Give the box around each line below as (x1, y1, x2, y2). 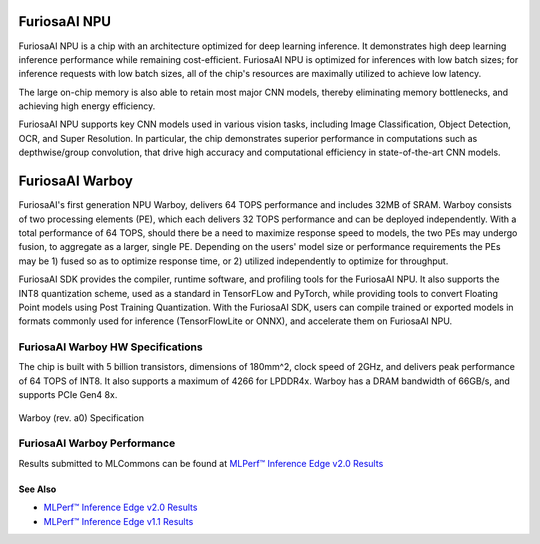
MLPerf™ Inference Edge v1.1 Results (43, 515, 194, 527)
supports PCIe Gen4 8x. (18, 389, 118, 401)
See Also (18, 483, 57, 495)
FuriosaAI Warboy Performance (18, 436, 176, 450)
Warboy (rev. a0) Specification (18, 411, 145, 424)
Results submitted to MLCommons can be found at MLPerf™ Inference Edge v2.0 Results (18, 457, 384, 469)
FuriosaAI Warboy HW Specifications (18, 340, 204, 354)
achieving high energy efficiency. (18, 100, 156, 112)
